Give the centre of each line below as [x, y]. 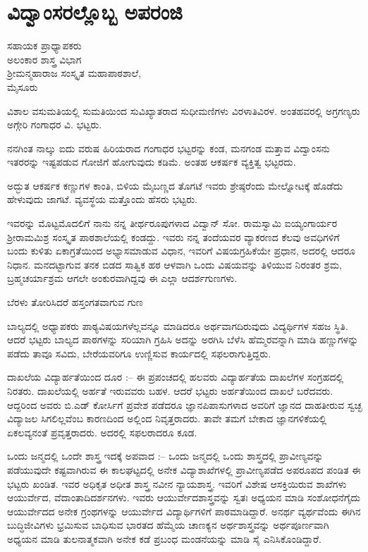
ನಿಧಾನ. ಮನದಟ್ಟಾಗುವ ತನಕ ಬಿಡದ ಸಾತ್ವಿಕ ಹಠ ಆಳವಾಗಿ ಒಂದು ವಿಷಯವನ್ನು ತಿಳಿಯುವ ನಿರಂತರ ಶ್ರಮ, [174, 264]
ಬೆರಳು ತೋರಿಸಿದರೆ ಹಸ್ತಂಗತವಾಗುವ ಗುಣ [75, 302]
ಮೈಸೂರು [23, 86]
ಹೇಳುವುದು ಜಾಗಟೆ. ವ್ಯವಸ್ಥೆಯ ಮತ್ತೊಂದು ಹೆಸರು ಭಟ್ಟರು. [102, 199]
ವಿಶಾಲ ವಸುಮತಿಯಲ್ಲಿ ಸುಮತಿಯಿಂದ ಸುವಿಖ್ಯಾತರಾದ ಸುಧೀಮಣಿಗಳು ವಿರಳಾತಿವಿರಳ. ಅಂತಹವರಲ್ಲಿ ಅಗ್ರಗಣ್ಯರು [184, 110]
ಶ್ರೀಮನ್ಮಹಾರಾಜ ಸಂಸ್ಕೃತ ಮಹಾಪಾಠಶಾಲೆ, [74, 73]
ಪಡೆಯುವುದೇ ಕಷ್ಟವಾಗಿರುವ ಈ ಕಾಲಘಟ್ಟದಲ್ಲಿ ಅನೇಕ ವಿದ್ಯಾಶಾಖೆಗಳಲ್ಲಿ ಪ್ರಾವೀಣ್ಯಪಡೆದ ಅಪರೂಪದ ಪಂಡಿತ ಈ [184, 469]
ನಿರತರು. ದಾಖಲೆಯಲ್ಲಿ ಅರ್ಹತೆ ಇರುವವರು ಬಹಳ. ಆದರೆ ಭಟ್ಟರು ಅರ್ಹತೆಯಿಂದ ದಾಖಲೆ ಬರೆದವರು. [170, 391]
